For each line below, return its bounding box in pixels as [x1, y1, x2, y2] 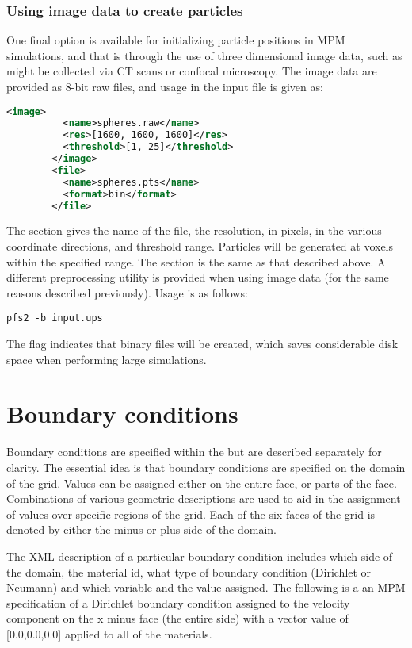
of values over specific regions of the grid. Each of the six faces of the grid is [6, 505, 376, 522]
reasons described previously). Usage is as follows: [6, 284, 248, 301]
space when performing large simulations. [6, 351, 207, 367]
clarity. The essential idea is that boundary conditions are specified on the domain [6, 459, 406, 475]
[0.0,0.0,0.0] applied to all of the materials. [6, 625, 212, 642]
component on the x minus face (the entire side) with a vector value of [6, 610, 349, 627]
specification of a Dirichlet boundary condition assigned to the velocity [6, 594, 350, 611]
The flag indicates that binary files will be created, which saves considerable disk [6, 336, 399, 352]
